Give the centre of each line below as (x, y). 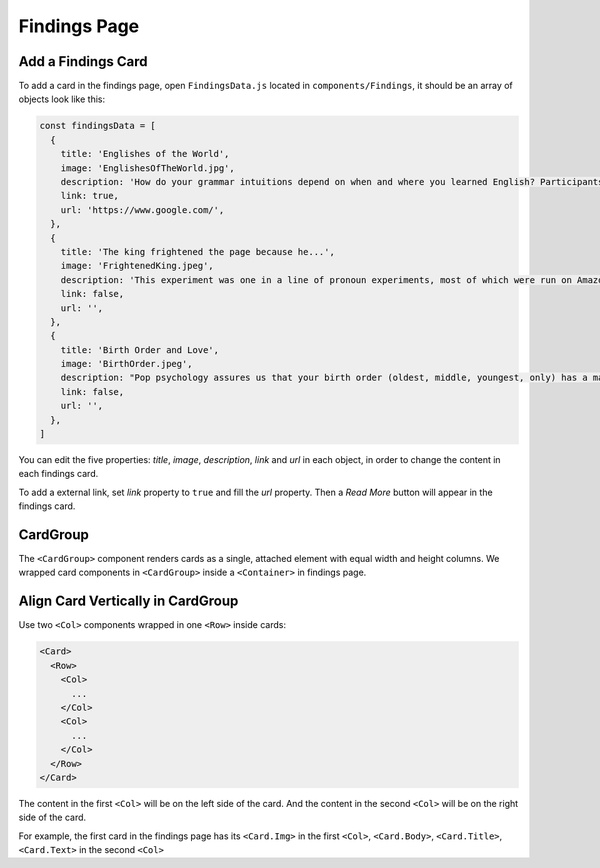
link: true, (90, 196)
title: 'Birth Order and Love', (140, 349)
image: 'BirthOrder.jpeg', (127, 364)
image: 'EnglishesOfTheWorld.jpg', (147, 168)
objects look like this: (62, 99)
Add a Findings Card (83, 61)
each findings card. (58, 474)
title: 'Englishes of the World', (145, 154)
